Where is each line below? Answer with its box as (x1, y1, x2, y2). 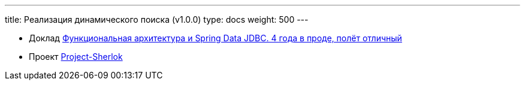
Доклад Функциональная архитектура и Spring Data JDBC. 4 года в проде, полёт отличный (29, 33, 402, 43)
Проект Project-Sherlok (29, 51, 123, 62)
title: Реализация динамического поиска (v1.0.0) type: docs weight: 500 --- (5, 14, 309, 25)
